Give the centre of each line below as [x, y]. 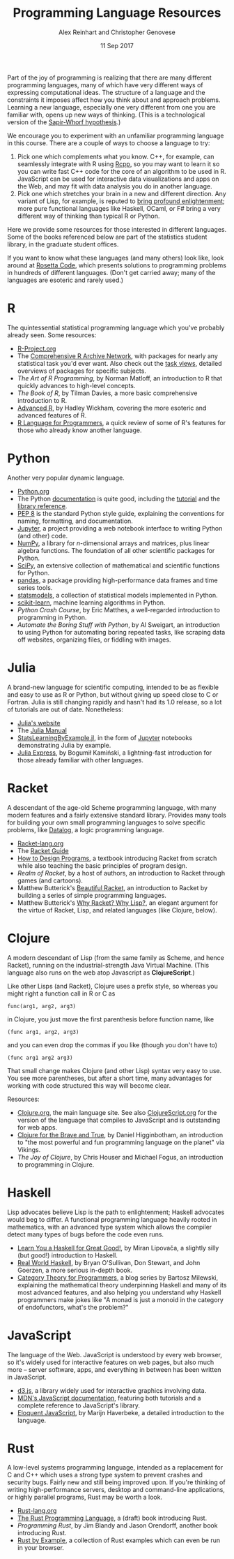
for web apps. [37, 1127]
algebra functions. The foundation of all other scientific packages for [116, 550]
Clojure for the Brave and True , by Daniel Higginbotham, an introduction [120, 1135]
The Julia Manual [42, 730]
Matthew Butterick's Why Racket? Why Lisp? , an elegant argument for [117, 903]
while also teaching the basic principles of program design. [102, 865]
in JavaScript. [27, 1377]
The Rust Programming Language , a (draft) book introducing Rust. [112, 1518]
